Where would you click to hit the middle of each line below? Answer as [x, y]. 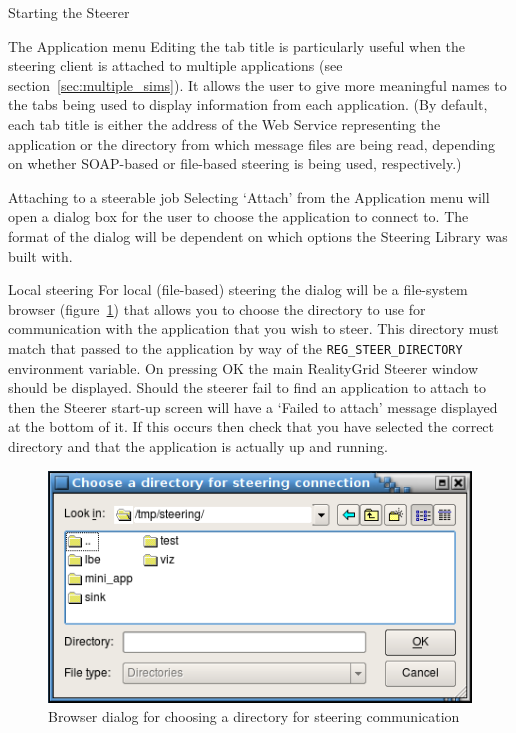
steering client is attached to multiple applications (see [175, 65]
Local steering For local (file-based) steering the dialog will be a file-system [238, 289]
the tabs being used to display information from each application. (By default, [248, 104]
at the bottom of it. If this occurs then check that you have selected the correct [251, 426]
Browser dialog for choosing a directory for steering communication [254, 716]
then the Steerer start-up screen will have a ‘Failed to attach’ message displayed [253, 406]
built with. [40, 255]
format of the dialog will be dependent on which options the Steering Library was [258, 235]
